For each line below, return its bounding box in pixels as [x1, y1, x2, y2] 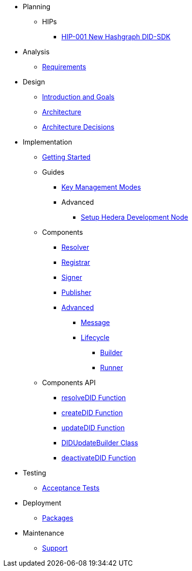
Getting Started [42, 153, 91, 161]
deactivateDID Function [61, 454, 136, 462]
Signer [61, 273, 82, 281]
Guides [42, 168, 65, 176]
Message [81, 318, 110, 326]
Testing [23, 469, 46, 477]
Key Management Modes [61, 183, 141, 191]
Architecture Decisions [42, 123, 115, 131]
